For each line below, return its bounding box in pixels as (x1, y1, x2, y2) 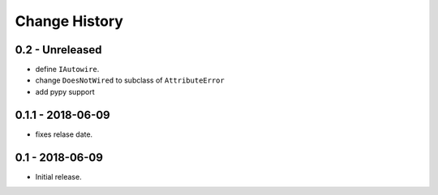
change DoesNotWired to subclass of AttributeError (35, 75, 225, 85)
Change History (15, 12, 123, 30)
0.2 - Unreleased (15, 43, 102, 57)
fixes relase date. (35, 129, 93, 139)
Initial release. (35, 172, 82, 181)
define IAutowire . (35, 65, 100, 74)
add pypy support (35, 87, 95, 96)
